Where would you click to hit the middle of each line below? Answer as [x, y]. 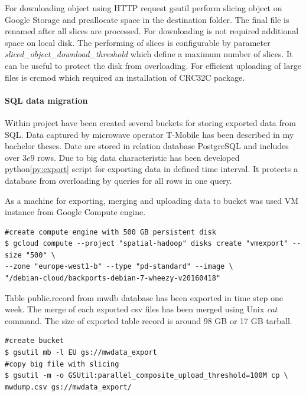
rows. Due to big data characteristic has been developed [139, 157]
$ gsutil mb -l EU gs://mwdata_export [81, 353]
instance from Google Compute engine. [75, 212]
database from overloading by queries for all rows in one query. [118, 180]
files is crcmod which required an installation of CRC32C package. [125, 77]
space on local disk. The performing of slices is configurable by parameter [138, 42]
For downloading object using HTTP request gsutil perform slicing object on [144, 8]
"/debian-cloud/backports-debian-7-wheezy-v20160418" [113, 278]
